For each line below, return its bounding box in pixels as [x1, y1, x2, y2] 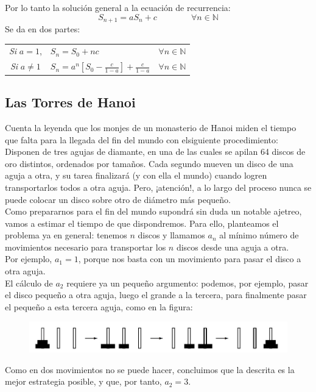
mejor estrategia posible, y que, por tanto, [5, 375, 162, 388]
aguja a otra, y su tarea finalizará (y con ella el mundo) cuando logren [5, 169, 267, 182]
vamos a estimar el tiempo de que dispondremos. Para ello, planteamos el [5, 216, 279, 229]
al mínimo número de [219, 229, 299, 241]
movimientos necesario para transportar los [5, 240, 166, 253]
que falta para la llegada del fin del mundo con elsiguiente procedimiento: [5, 133, 278, 146]
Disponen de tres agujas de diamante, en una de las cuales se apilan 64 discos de [5, 145, 306, 158]
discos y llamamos [138, 229, 205, 241]
